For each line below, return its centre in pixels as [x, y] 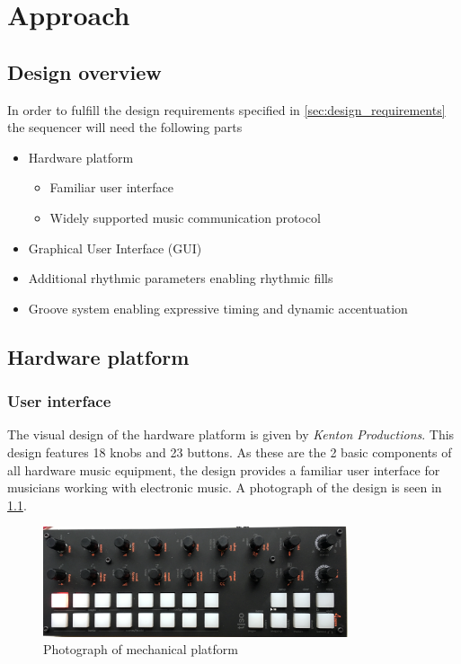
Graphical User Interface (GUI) [115, 248]
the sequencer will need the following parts [125, 127]
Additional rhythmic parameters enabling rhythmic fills [181, 278]
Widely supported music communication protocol [185, 217]
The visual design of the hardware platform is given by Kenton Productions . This [231, 434]
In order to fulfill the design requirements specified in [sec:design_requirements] [226, 109]
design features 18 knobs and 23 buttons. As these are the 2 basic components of [230, 452]
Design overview [84, 71]
